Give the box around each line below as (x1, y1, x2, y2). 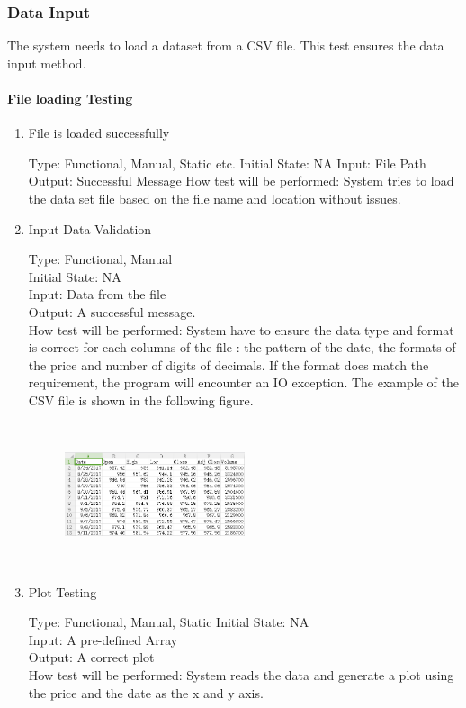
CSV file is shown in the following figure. (28, 390, 254, 409)
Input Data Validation (28, 219, 152, 238)
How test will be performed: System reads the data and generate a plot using (28, 665, 454, 684)
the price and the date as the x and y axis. (28, 683, 264, 702)
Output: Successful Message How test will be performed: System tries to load (28, 171, 454, 190)
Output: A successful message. (28, 302, 196, 321)
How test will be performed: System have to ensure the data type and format (28, 320, 454, 339)
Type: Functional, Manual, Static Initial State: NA (28, 613, 309, 631)
